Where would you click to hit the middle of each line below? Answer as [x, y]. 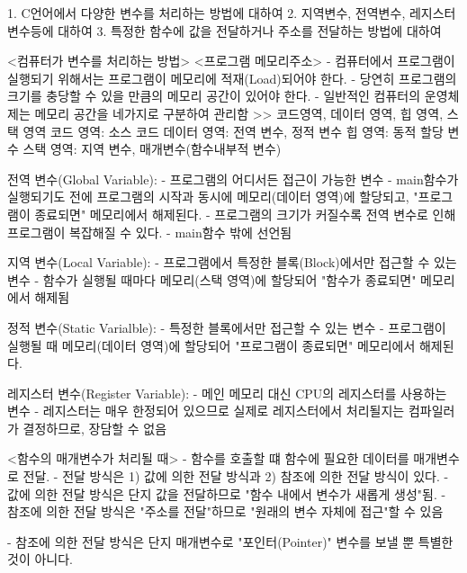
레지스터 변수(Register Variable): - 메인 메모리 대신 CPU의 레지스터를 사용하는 [227, 393]
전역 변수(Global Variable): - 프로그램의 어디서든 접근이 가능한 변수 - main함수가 [233, 179]
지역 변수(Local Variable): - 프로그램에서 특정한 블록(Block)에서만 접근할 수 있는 [232, 262]
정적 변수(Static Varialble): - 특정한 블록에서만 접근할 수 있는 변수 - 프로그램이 [227, 327]
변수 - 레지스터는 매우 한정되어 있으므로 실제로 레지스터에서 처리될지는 [206, 411]
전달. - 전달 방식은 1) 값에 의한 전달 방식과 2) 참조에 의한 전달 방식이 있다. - [236, 476]
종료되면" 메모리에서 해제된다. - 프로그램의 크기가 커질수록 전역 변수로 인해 [245, 214]
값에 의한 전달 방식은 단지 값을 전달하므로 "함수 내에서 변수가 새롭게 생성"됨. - [227, 493]
